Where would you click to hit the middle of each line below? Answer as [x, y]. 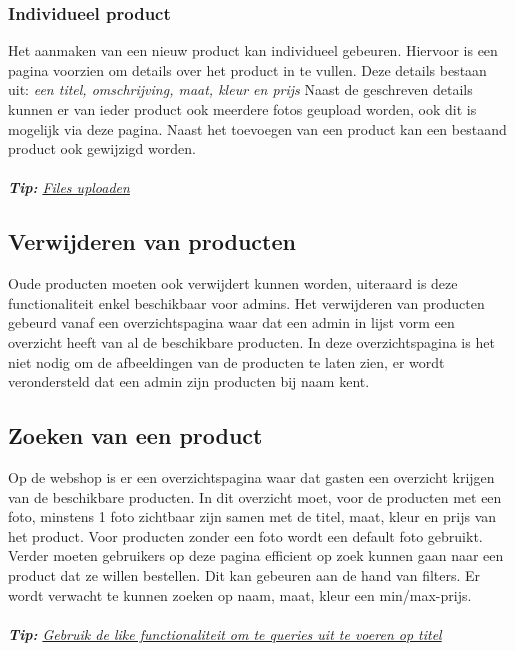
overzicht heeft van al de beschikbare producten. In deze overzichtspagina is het [251, 341]
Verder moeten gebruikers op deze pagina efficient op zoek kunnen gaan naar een [256, 555]
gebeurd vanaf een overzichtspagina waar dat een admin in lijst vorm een [231, 322]
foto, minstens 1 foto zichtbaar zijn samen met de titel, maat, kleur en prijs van [252, 516]
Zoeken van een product [135, 435]
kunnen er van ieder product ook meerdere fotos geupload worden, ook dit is [242, 109]
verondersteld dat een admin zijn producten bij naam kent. [189, 381]
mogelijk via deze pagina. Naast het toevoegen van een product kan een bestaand [257, 128]
